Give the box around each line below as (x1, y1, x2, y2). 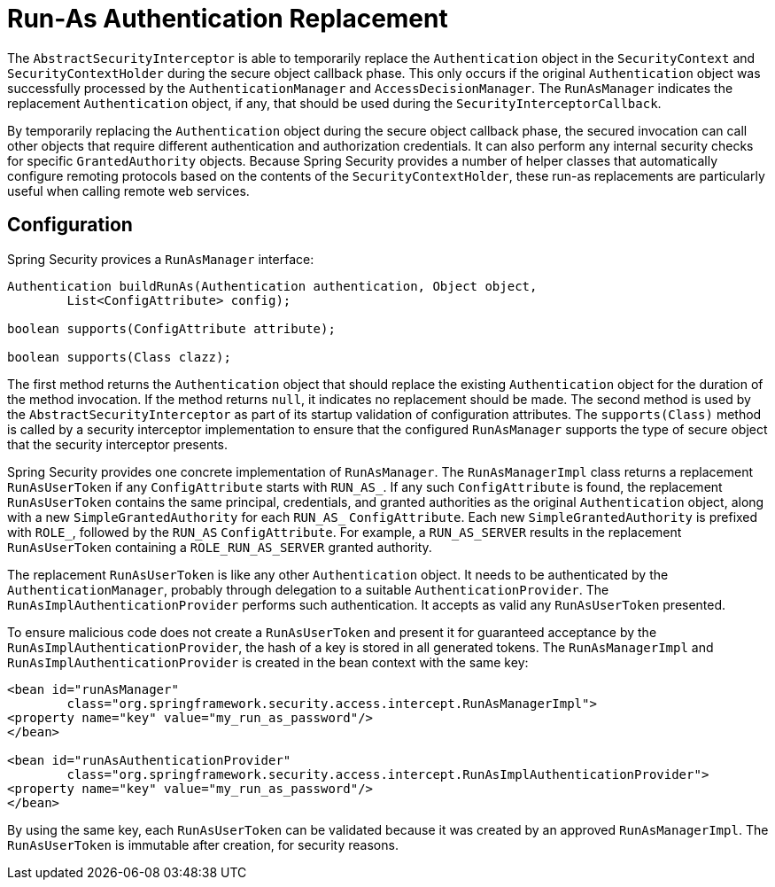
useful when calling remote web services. (7, 183, 250, 198)
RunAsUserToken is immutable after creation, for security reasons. (7, 836, 399, 852)
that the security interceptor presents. (7, 436, 229, 452)
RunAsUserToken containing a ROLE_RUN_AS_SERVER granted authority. (7, 539, 432, 555)
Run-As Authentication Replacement (7, 4, 448, 34)
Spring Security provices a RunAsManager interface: (7, 251, 314, 267)
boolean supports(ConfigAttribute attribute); (7, 321, 336, 336)
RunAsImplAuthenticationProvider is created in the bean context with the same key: (7, 654, 529, 670)
